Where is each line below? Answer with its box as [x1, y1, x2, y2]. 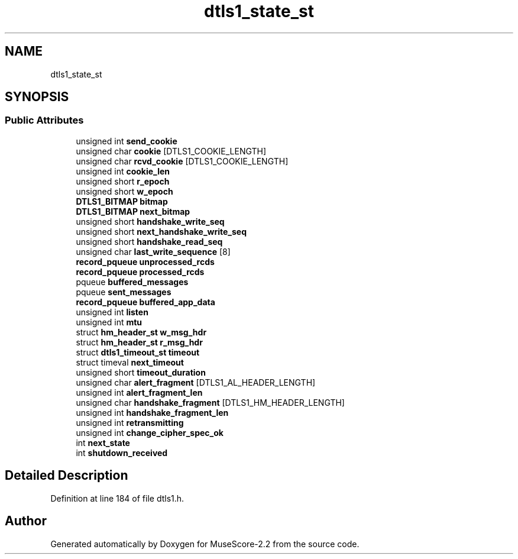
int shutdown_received [76, 447, 168, 458]
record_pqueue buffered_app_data [76, 296, 215, 307]
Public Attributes [5, 114, 84, 127]
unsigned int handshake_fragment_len [76, 407, 229, 418]
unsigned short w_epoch [76, 186, 173, 196]
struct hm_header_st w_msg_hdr [76, 327, 207, 337]
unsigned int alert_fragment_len [76, 387, 203, 398]
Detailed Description [5, 468, 128, 483]
